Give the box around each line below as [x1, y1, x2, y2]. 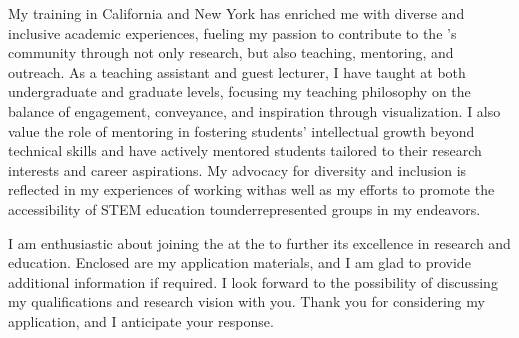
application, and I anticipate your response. [8, 310, 274, 331]
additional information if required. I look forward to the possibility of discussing [8, 271, 498, 292]
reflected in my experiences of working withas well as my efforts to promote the [8, 179, 495, 200]
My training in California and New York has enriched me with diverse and [8, 3, 465, 23]
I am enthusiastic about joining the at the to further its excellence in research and [8, 232, 511, 253]
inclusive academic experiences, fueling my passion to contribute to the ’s [8, 22, 457, 43]
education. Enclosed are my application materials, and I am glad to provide [8, 252, 471, 273]
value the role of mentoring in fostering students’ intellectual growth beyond [8, 120, 475, 141]
